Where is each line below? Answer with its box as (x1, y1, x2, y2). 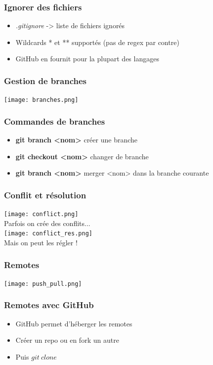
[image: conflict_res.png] (4, 230, 92, 237)
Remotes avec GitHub (4, 299, 94, 311)
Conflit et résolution (4, 188, 86, 201)
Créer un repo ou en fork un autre (15, 335, 119, 345)
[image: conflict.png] (4, 211, 79, 218)
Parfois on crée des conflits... (4, 218, 90, 228)
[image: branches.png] (4, 96, 79, 104)
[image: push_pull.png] (4, 280, 82, 287)
